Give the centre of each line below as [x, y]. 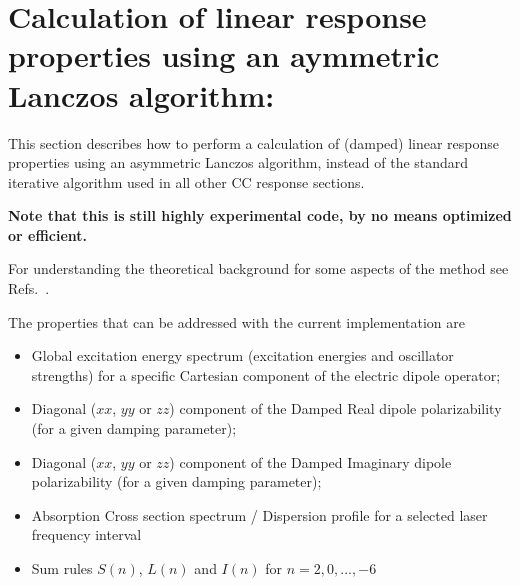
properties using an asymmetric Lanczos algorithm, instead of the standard [238, 162]
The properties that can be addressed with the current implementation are [237, 321]
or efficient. [48, 234]
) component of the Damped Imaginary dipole [310, 461]
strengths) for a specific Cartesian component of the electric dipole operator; [266, 374]
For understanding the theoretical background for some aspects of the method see [258, 268]
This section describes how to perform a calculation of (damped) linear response [254, 142]
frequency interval [86, 534]
